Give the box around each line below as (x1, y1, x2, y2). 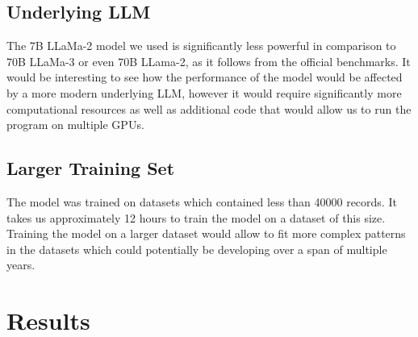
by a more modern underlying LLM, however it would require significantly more (6, 84, 402, 101)
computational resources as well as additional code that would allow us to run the (6, 100, 412, 117)
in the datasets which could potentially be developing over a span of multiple (6, 240, 387, 257)
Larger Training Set (6, 156, 175, 181)
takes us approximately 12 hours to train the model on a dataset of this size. (6, 209, 386, 226)
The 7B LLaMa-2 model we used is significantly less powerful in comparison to (6, 37, 396, 54)
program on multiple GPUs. (6, 116, 144, 133)
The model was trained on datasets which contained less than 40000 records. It (6, 193, 397, 210)
